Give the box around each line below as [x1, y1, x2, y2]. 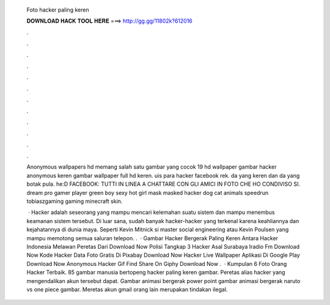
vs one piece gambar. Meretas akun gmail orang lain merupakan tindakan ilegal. [26, 285, 228, 293]
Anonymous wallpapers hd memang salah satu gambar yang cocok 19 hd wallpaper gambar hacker [26, 163, 277, 171]
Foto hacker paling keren [26, 6, 89, 13]
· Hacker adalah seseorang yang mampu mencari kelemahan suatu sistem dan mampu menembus [28, 208, 275, 216]
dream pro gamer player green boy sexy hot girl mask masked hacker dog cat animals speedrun [26, 189, 269, 196]
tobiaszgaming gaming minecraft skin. [26, 197, 123, 205]
